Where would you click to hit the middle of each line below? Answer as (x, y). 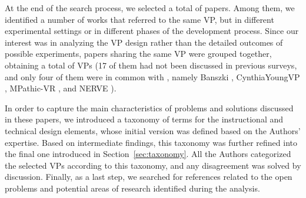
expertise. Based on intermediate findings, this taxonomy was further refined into (151, 142)
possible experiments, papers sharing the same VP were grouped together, (138, 54)
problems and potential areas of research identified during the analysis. (132, 188)
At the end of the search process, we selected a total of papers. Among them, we (150, 8)
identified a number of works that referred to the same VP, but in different (139, 19)
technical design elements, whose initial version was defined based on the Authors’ (153, 130)
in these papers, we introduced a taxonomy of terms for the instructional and (144, 119)
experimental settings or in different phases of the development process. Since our (152, 31)
